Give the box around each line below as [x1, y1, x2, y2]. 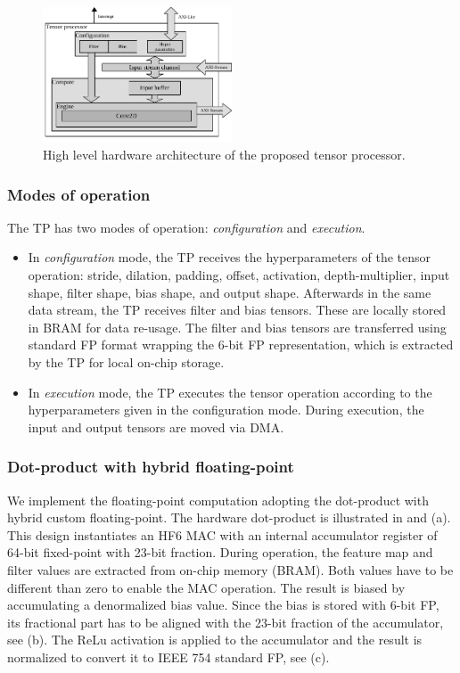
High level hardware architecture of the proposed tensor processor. [43, 145, 406, 164]
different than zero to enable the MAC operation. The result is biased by [7, 578, 406, 596]
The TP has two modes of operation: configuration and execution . [7, 217, 366, 236]
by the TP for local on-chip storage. [28, 352, 225, 371]
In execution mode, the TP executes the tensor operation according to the [28, 382, 432, 401]
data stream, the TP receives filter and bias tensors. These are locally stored [28, 300, 447, 319]
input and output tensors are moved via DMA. [28, 417, 284, 436]
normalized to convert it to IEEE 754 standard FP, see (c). [7, 647, 330, 666]
